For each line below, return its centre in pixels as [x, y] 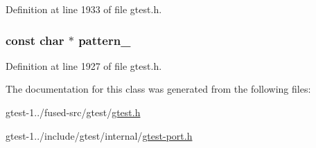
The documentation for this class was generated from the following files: [158, 89]
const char [35, 40]
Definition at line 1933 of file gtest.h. [84, 9]
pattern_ [105, 40]
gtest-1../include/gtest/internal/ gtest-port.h [99, 135]
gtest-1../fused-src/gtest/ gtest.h [73, 112]
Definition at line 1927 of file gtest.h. [84, 65]
